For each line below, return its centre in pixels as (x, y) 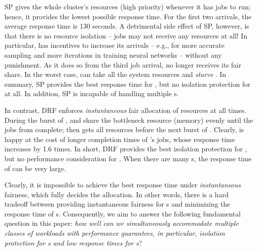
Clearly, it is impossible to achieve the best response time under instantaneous (123, 185)
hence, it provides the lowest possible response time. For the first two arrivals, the (128, 16)
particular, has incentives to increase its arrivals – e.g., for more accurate (114, 45)
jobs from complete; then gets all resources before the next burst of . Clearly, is (124, 129)
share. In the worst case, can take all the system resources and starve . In (115, 74)
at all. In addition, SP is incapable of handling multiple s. (92, 93)
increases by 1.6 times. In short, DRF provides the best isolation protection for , (126, 149)
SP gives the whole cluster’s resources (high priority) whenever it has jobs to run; (128, 6)
